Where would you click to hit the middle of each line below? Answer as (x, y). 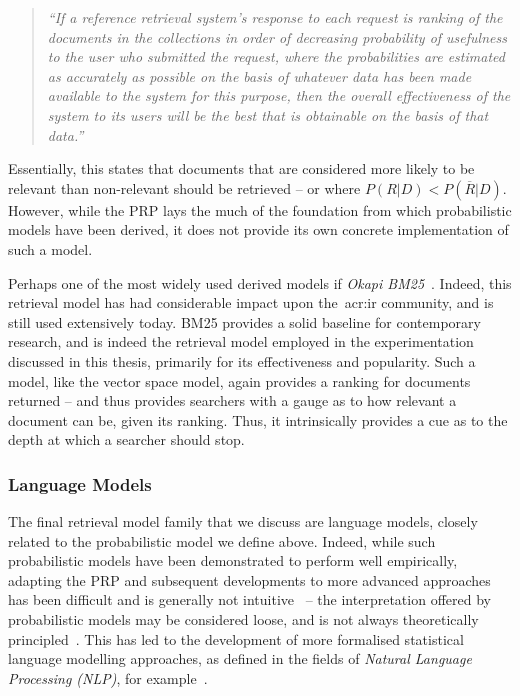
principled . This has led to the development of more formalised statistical (236, 638)
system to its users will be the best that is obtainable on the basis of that (268, 114)
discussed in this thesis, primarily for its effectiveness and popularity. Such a (242, 360)
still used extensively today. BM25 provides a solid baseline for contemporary (244, 321)
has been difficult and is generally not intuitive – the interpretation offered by (249, 599)
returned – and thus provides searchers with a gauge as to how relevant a (232, 400)
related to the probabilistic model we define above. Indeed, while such (222, 540)
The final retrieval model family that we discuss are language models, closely (243, 521)
